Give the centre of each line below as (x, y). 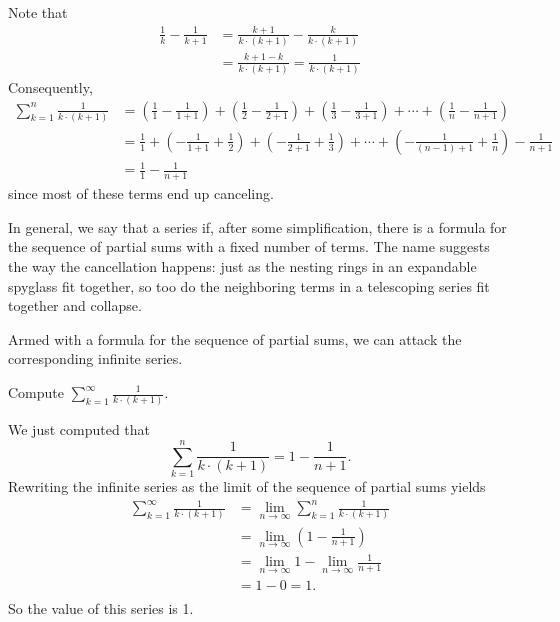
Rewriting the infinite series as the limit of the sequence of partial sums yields (247, 486)
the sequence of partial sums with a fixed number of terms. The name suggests (249, 246)
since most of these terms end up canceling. (141, 193)
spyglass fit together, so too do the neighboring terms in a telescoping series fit (249, 285)
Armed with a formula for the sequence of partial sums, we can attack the (235, 338)
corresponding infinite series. (95, 358)
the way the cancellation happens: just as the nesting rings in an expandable (242, 266)
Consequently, (50, 86)
